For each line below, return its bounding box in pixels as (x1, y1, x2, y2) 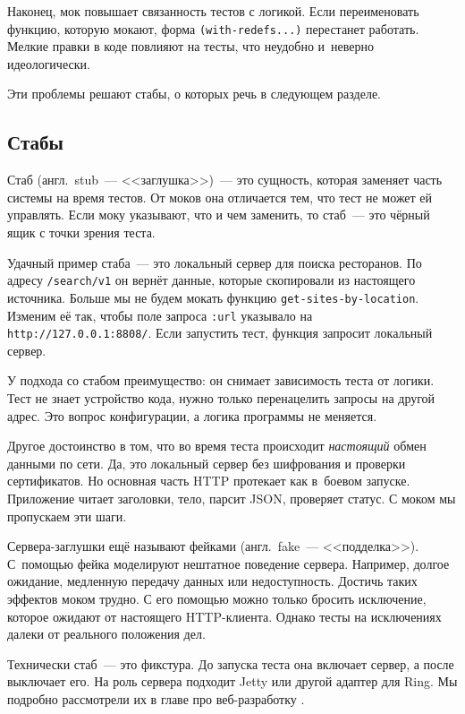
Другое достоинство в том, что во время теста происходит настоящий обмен (7, 436, 427, 455)
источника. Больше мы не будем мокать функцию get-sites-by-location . (7, 288, 419, 306)
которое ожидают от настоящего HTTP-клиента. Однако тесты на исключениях (7, 606, 442, 625)
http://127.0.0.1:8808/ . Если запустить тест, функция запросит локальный (7, 323, 433, 342)
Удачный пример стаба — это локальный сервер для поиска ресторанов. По (7, 253, 422, 271)
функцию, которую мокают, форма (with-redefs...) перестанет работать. (7, 19, 419, 38)
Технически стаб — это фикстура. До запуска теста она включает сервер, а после (7, 654, 454, 673)
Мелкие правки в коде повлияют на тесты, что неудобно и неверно (7, 37, 375, 56)
